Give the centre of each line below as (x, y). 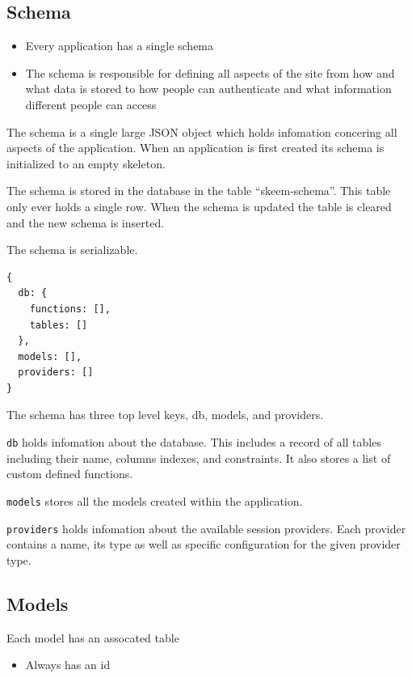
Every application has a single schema (120, 46)
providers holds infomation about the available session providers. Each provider (206, 528)
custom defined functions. (70, 474)
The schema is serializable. (72, 250)
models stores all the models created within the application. (155, 500)
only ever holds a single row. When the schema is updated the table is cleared (199, 206)
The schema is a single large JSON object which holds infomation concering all (202, 131)
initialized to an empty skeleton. (86, 163)
